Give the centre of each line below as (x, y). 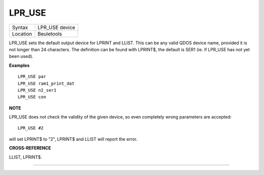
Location (22, 34)
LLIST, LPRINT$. (26, 157)
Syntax (20, 27)
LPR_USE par (32, 77)
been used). (21, 57)
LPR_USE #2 (31, 128)
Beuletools (50, 34)
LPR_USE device (56, 27)
